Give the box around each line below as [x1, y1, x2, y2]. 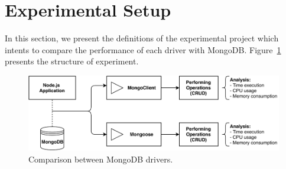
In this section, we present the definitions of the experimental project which [5, 32, 279, 44]
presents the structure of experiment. [5, 55, 139, 67]
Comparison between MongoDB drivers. [28, 152, 173, 165]
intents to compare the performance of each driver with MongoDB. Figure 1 [5, 43, 281, 56]
